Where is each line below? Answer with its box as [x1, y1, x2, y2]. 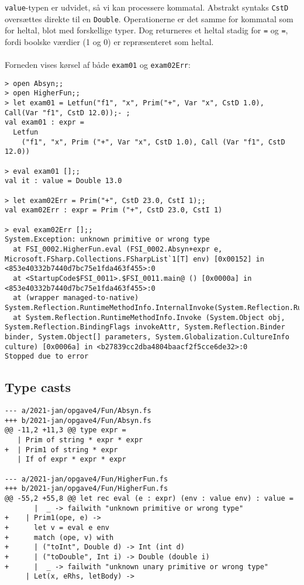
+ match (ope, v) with [5, 533, 114, 542]
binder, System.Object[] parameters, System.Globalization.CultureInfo [5, 332, 289, 341]
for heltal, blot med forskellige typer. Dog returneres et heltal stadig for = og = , [5, 24, 288, 36]
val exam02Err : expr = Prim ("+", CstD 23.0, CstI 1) [5, 206, 223, 215]
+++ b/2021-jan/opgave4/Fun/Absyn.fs [5, 416, 151, 425]
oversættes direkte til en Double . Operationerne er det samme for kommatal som [5, 12, 293, 25]
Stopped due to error [5, 352, 89, 361]
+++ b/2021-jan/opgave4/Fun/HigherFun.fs [5, 484, 168, 493]
